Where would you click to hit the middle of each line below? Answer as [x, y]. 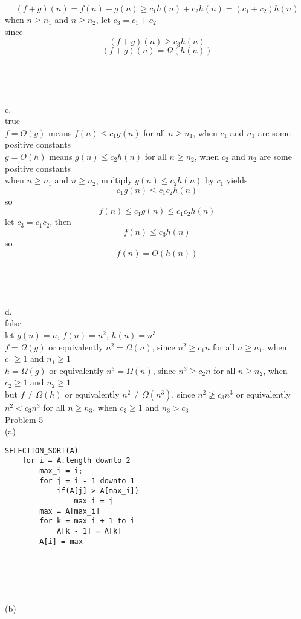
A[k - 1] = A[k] [89, 532]
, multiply [114, 180]
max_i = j [93, 501]
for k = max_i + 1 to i [87, 521]
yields [237, 180]
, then [60, 222]
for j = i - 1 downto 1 [87, 481]
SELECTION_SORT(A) [42, 450]
